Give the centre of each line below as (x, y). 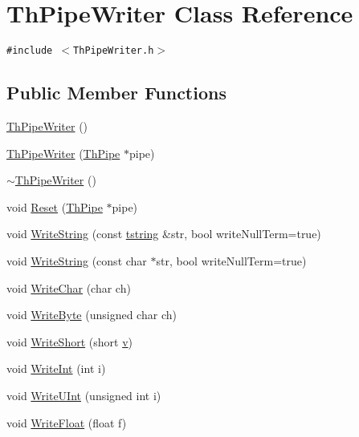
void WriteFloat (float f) (67, 422)
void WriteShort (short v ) (69, 341)
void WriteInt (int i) (56, 368)
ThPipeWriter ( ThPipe (63, 153)
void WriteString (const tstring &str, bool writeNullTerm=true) (164, 234)
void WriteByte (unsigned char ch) (92, 315)
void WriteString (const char (77, 260)
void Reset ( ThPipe (55, 206)
